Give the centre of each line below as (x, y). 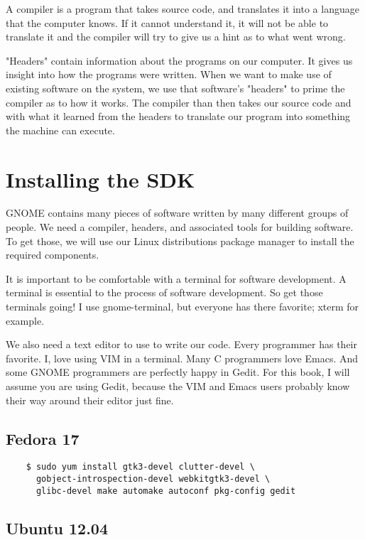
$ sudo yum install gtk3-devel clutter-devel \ (140, 467)
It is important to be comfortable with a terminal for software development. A (176, 278)
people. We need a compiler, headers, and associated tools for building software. (180, 227)
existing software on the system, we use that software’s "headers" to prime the (175, 88)
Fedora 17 (43, 438)
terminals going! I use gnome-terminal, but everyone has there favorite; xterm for (182, 307)
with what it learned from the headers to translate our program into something (178, 116)
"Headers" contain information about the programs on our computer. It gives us (179, 60)
